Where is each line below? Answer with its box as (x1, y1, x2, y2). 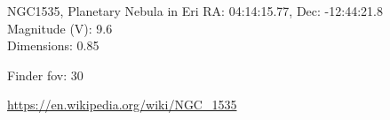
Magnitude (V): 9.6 (7, 19, 113, 37)
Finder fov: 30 (7, 65, 84, 84)
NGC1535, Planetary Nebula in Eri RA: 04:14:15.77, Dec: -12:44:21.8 (7, 2, 383, 19)
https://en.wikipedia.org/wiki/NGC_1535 (7, 95, 237, 114)
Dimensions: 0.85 (7, 36, 99, 55)
